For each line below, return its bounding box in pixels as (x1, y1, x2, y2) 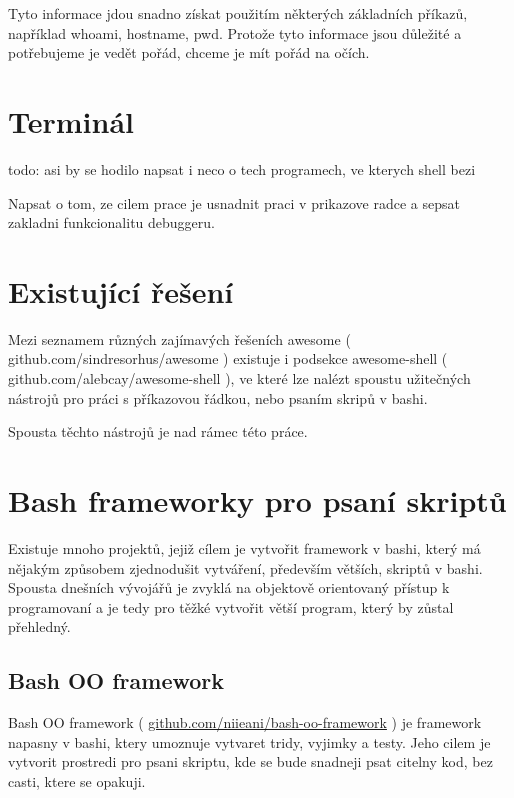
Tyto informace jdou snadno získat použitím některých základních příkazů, (8, 3, 468, 23)
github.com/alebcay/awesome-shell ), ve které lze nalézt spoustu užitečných (8, 368, 471, 388)
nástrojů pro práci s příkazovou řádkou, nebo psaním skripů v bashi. (8, 387, 428, 408)
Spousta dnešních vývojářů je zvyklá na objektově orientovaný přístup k (8, 577, 450, 598)
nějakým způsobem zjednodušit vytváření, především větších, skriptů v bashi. (8, 557, 483, 578)
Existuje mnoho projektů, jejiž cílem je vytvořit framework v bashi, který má (8, 537, 481, 558)
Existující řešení (8, 270, 234, 311)
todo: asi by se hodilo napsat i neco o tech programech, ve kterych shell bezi (8, 158, 476, 179)
